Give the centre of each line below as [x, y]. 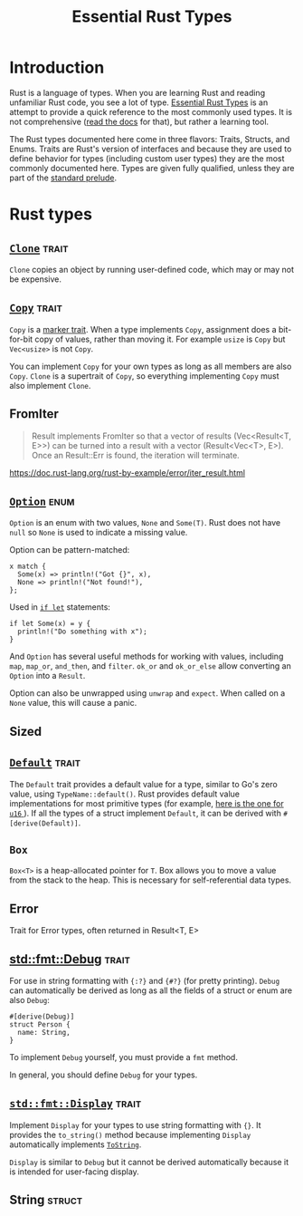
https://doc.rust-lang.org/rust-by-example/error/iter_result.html [128, 472]
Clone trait [39, 248]
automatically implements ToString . [76, 1144]
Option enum [42, 501]
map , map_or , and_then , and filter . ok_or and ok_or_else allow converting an [150, 666]
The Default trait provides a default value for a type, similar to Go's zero [143, 784]
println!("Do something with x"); [82, 632]
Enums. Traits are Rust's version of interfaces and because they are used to [151, 149]
